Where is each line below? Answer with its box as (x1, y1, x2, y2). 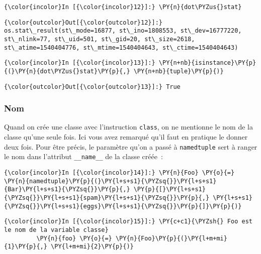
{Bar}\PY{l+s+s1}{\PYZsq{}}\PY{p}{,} (4, 186, 130, 193)
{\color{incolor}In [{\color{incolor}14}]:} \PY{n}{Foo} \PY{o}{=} (4, 169, 235, 177)
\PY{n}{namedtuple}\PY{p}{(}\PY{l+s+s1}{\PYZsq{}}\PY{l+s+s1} (4, 177, 217, 185)
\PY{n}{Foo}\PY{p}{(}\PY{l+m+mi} (115, 234, 227, 242)
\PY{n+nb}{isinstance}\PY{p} (158, 59, 256, 67)
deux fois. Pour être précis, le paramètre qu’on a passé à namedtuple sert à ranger (4, 141, 257, 152)
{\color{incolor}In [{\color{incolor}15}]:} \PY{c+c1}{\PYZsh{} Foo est (4, 218, 252, 225)
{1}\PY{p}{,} (4, 243, 47, 250)
